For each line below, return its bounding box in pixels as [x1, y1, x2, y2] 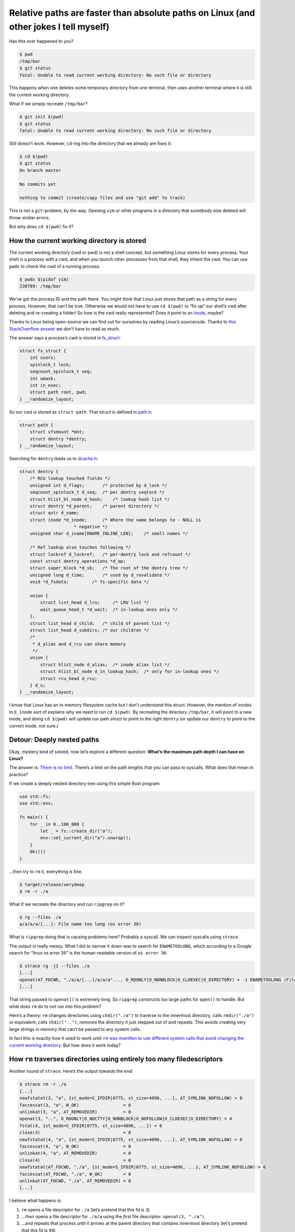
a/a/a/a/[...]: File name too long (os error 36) [19, 922, 142, 927]
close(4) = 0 [19, 1157, 131, 1163]
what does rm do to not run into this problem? [9, 1003, 102, 1009]
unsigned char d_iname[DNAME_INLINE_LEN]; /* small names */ [29, 531, 188, 537]
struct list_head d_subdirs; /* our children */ [29, 627, 149, 633]
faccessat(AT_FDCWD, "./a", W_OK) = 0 [19, 1171, 131, 1177]
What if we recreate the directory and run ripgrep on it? [9, 901, 125, 907]
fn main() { [19, 815, 49, 820]
